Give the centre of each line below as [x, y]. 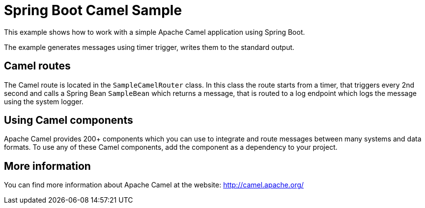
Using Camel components [69, 120]
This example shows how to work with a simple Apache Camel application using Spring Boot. [155, 32]
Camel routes [37, 66]
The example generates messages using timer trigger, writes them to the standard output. [149, 47]
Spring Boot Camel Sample [93, 10]
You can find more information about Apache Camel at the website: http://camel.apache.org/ [154, 185]
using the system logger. [44, 101]
